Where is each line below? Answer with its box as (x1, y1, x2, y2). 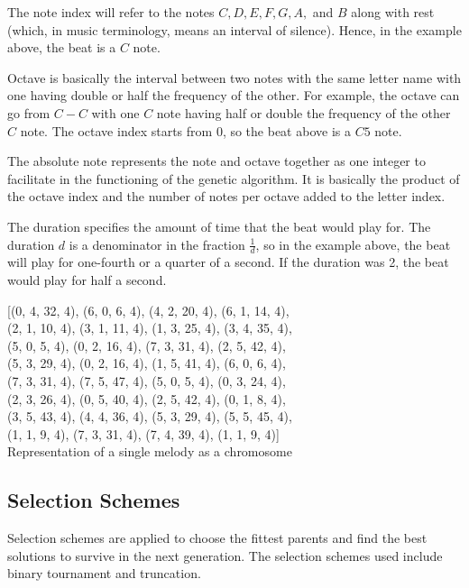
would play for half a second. (7, 270, 167, 289)
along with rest (351, 3, 435, 21)
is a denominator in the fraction (69, 234, 245, 253)
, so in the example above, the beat (255, 234, 451, 253)
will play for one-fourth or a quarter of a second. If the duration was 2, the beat (7, 253, 449, 271)
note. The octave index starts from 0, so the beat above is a (20, 121, 351, 140)
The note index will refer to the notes (7, 3, 215, 21)
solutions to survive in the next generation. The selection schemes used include (7, 546, 443, 565)
